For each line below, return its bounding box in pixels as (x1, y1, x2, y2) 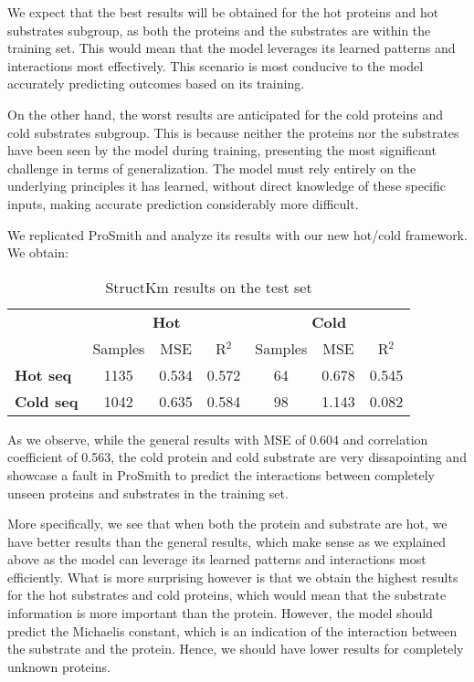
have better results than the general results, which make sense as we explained (7, 531, 447, 551)
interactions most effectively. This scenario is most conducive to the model (7, 56, 424, 75)
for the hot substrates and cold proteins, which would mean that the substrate (7, 585, 447, 604)
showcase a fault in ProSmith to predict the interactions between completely (7, 465, 435, 484)
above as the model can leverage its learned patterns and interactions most (7, 550, 427, 569)
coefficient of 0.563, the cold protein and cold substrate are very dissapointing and (7, 447, 467, 467)
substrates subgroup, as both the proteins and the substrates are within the (7, 20, 431, 39)
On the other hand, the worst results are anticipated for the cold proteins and (7, 104, 443, 123)
